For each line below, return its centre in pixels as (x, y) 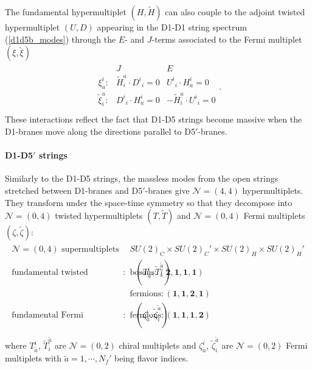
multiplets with (33, 358)
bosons (142, 272)
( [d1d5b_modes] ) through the (61, 39)
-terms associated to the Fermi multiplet (227, 39)
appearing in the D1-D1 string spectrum (172, 27)
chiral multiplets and (158, 345)
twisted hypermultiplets (99, 215)
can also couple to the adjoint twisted (235, 12)
